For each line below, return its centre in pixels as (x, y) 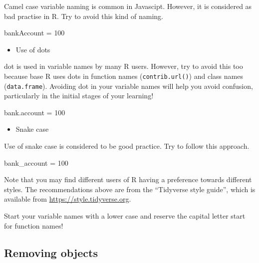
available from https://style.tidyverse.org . (68, 199)
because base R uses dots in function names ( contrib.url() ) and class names (124, 76)
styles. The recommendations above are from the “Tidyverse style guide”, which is (130, 189)
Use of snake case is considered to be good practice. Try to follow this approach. (127, 146)
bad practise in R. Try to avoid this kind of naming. (84, 16)
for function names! (34, 225)
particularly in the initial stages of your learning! (79, 96)
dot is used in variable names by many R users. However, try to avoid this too (124, 66)
